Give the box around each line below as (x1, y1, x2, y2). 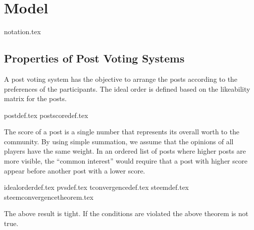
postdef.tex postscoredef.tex (4, 110, 88, 120)
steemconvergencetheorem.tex (4, 191, 94, 202)
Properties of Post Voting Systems (4, 51, 185, 66)
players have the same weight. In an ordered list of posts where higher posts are (4, 146, 246, 156)
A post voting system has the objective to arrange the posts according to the (4, 73, 238, 84)
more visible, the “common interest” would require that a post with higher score (4, 156, 248, 166)
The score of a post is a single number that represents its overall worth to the (4, 126, 240, 137)
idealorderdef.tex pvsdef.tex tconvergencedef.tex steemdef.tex (4, 182, 189, 192)
